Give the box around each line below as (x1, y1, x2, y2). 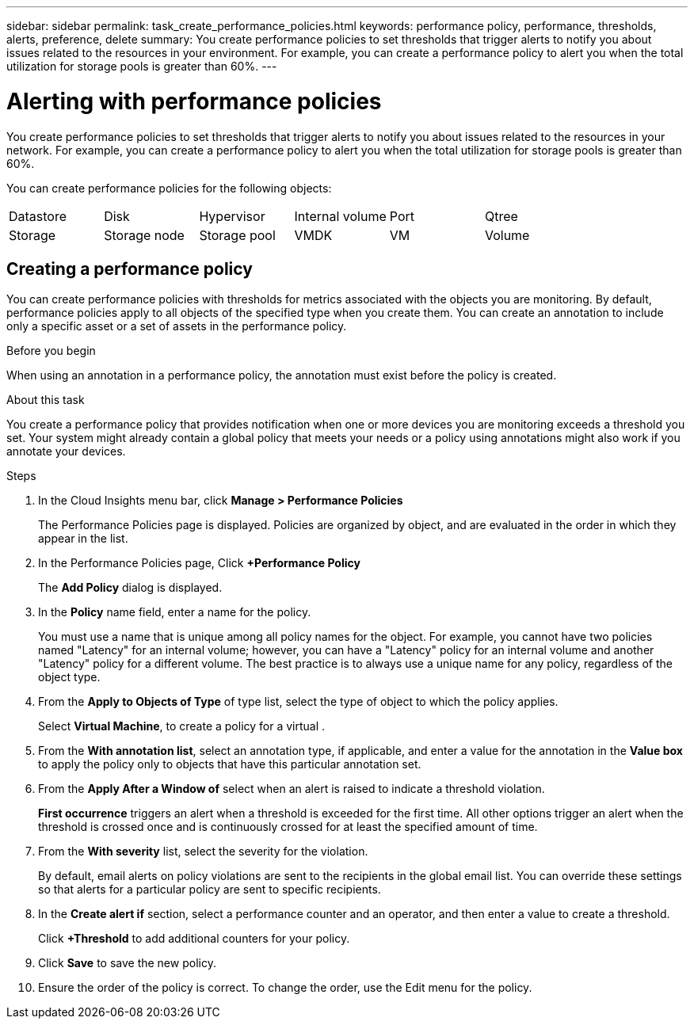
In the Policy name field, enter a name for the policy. (38, 605, 311, 619)
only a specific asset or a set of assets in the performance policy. (6, 319, 347, 333)
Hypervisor (199, 208, 265, 224)
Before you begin (6, 344, 96, 358)
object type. (38, 670, 101, 684)
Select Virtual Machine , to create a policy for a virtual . (38, 719, 326, 734)
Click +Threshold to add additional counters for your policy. (38, 932, 350, 946)
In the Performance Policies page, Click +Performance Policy (38, 556, 360, 570)
